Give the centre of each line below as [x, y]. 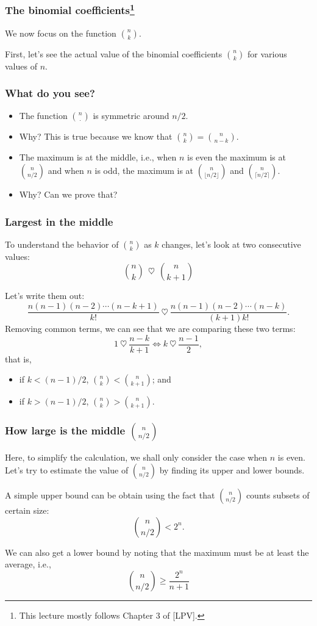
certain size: [27, 510]
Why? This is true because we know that [96, 136]
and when [66, 171]
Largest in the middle [59, 221]
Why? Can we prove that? [68, 194]
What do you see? [50, 93]
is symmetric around [131, 116]
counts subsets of [278, 495]
